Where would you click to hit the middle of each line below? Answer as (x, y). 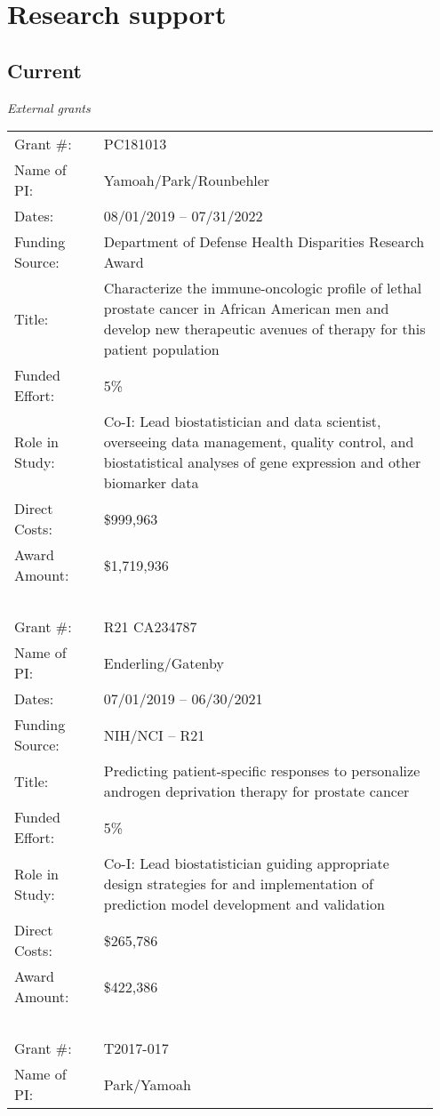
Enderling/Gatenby (164, 662)
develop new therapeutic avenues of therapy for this (264, 329)
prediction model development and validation (244, 904)
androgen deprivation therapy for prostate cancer (256, 791)
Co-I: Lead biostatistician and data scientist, (242, 422)
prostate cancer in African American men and (246, 309)
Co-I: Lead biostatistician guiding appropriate (246, 863)
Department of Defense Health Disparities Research (264, 242)
